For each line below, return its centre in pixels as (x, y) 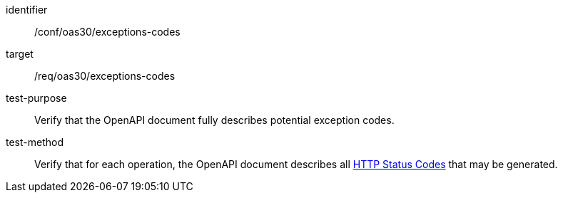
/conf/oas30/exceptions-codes (107, 32)
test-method (35, 142)
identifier (27, 10)
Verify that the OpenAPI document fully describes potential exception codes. (214, 120)
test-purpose (36, 98)
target (20, 54)
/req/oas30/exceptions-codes (105, 76)
